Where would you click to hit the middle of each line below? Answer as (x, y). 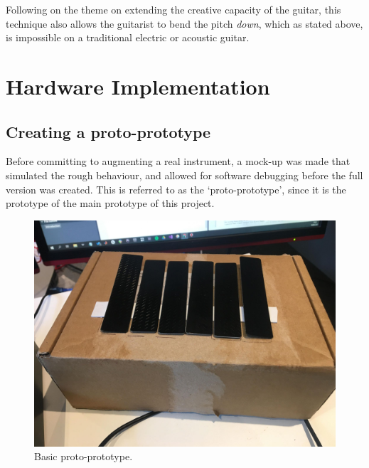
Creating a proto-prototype (108, 131)
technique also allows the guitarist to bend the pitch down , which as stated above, (184, 23)
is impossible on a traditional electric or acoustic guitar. (128, 37)
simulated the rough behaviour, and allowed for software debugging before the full (184, 175)
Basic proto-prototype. (84, 456)
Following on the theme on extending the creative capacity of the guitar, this (173, 9)
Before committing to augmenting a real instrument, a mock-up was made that (178, 161)
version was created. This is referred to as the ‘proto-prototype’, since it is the (176, 189)
